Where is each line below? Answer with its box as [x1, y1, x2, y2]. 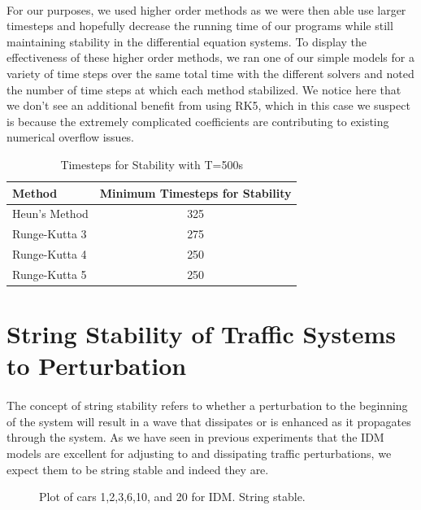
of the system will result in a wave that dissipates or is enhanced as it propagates [7, 412, 411, 429]
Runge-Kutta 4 [12, 246, 87, 263]
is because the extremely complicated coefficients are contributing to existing [7, 112, 389, 129]
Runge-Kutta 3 [12, 225, 87, 242]
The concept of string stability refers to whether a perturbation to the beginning [7, 397, 408, 414]
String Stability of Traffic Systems [7, 317, 396, 351]
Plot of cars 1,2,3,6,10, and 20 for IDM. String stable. [39, 488, 306, 505]
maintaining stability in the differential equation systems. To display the [7, 33, 367, 50]
